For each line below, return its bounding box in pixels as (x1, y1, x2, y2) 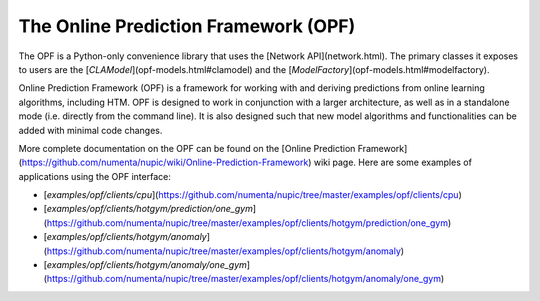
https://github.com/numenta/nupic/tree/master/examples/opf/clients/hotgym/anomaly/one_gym (46, 273, 442, 285)
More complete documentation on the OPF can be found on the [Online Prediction (18, 142, 356, 154)
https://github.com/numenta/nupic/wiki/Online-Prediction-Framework (21, 156, 309, 169)
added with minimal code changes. (18, 124, 163, 136)
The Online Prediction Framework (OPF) (18, 15, 356, 37)
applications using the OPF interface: (18, 170, 172, 182)
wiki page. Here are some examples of (313, 156, 472, 169)
